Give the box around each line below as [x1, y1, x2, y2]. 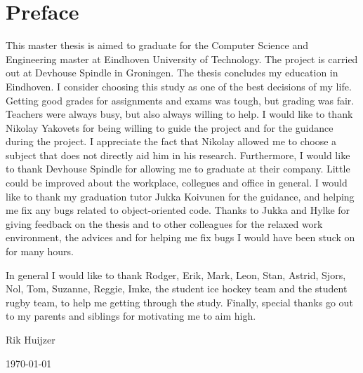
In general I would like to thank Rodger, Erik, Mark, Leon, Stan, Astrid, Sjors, [6, 267, 346, 282]
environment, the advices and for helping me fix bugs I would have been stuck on [6, 230, 355, 245]
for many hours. [6, 244, 74, 259]
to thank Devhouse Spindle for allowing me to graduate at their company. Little [6, 161, 350, 176]
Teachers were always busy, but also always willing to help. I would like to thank [6, 107, 353, 121]
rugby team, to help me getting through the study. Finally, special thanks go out [6, 294, 353, 309]
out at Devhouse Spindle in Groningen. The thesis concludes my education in [6, 65, 338, 80]
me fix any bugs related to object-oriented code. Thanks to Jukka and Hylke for [6, 203, 350, 217]
